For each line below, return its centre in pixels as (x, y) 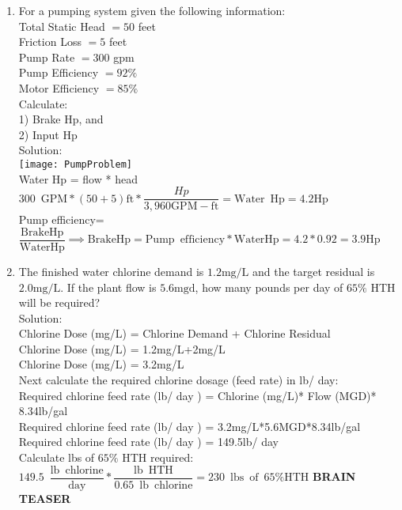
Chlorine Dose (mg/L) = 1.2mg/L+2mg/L (122, 348)
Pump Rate (47, 57)
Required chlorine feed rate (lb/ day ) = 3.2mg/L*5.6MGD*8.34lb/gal (190, 426)
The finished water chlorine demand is (111, 271)
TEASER (45, 498)
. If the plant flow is (108, 287)
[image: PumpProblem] (75, 164)
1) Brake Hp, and (61, 119)
